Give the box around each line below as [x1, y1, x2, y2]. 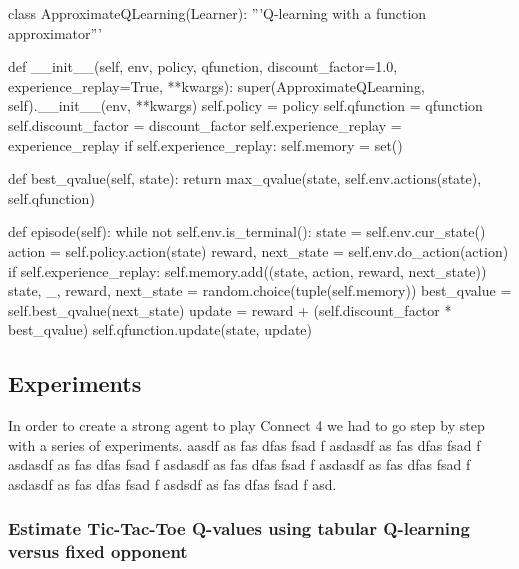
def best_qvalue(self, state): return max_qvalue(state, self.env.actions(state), [8, 168, 482, 189]
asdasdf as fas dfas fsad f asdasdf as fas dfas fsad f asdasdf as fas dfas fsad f [8, 454, 471, 475]
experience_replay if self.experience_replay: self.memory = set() [8, 134, 403, 155]
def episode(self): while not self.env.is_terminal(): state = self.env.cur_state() [8, 221, 486, 242]
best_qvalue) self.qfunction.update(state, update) [8, 319, 313, 340]
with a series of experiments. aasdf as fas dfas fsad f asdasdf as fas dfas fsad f [8, 434, 481, 455]
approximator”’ [8, 22, 102, 43]
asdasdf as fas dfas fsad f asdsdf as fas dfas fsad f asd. [8, 473, 337, 494]
